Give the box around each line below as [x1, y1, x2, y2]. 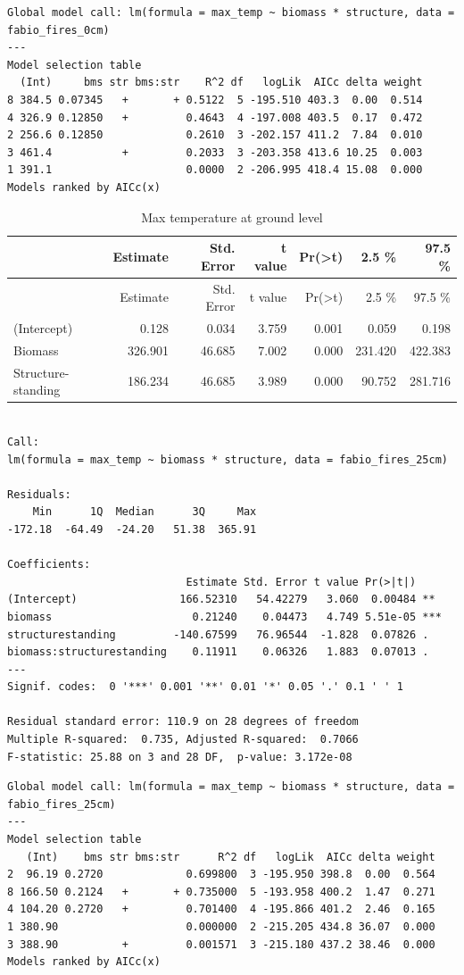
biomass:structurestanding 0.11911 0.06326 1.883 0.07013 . [7, 646, 429, 659]
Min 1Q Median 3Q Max [32, 505, 257, 519]
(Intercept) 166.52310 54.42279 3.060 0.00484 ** [7, 593, 435, 606]
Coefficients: [7, 558, 91, 571]
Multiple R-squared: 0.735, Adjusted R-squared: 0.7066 [7, 733, 359, 746]
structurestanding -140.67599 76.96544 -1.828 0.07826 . [7, 628, 429, 641]
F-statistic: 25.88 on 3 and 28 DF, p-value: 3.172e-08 [7, 750, 352, 763]
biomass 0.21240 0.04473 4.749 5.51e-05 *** [7, 610, 442, 623]
